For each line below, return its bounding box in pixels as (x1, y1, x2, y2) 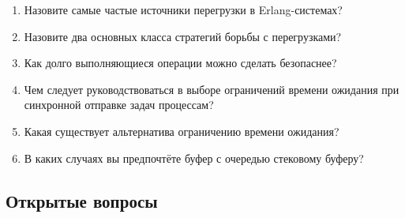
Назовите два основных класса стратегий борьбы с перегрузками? (24, 28, 342, 44)
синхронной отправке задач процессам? (24, 96, 214, 113)
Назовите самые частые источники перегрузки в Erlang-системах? (24, 2, 343, 17)
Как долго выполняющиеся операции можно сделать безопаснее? (24, 54, 337, 71)
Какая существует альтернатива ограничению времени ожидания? (24, 122, 339, 139)
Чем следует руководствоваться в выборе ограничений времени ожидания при (24, 81, 399, 97)
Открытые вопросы (6, 188, 158, 212)
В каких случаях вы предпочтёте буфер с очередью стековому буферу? (24, 149, 364, 166)
